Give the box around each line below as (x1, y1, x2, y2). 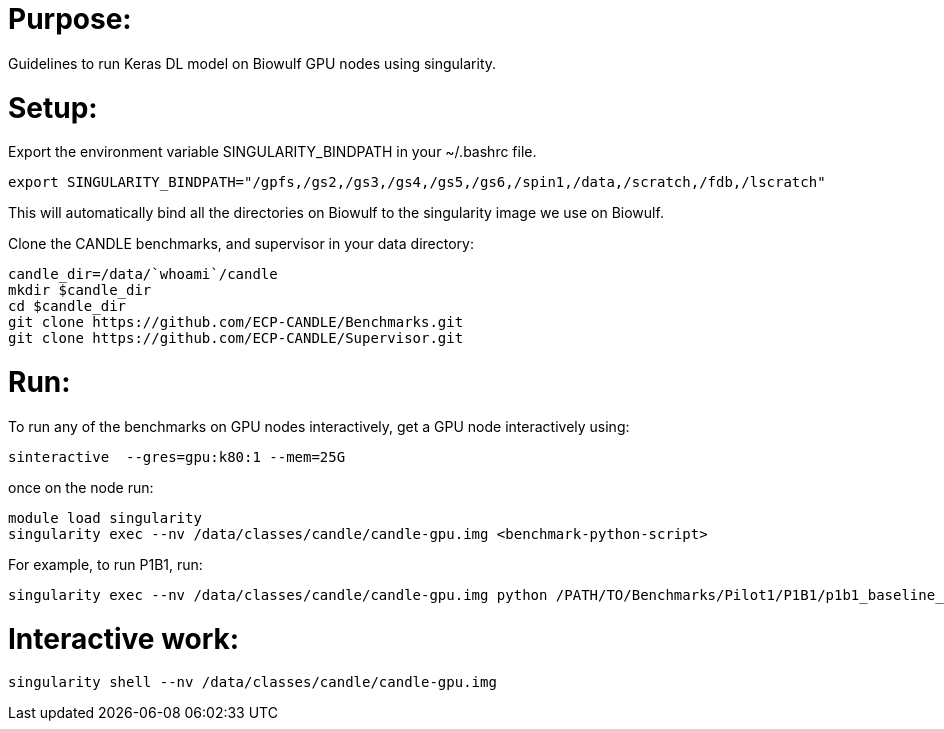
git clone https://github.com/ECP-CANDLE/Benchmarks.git (8, 314, 464, 331)
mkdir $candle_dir (8, 282, 152, 299)
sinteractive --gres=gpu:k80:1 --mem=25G (8, 448, 346, 465)
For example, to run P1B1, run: (8, 555, 203, 573)
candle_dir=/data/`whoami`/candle (8, 266, 278, 283)
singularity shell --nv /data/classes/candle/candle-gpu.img (8, 674, 497, 691)
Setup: (8, 90, 98, 125)
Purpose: (8, 2, 132, 36)
